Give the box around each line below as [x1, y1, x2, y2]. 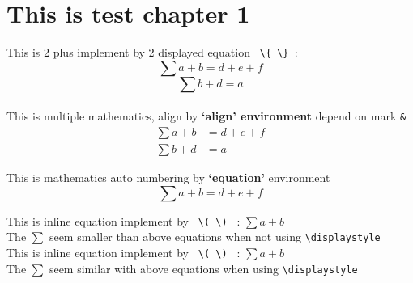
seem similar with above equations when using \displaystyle [49, 260, 358, 277]
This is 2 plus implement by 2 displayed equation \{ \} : [6, 44, 298, 61]
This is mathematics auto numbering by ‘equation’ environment [6, 169, 330, 186]
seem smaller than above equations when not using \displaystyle [49, 228, 381, 245]
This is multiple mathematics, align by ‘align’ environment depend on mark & [6, 108, 407, 125]
